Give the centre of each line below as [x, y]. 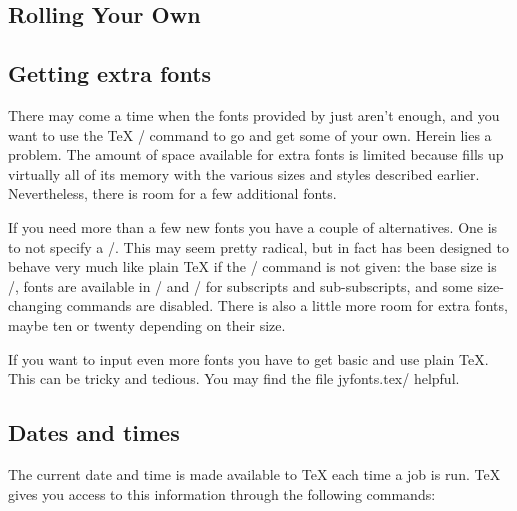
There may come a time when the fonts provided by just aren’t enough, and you [254, 114]
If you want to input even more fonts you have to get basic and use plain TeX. [248, 358]
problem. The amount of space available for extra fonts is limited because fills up [256, 154]
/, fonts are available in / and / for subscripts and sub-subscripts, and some [240, 285]
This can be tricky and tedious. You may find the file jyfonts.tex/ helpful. [234, 378]
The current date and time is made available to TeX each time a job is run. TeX [254, 473]
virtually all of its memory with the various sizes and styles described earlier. [244, 173]
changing [35, 305]
